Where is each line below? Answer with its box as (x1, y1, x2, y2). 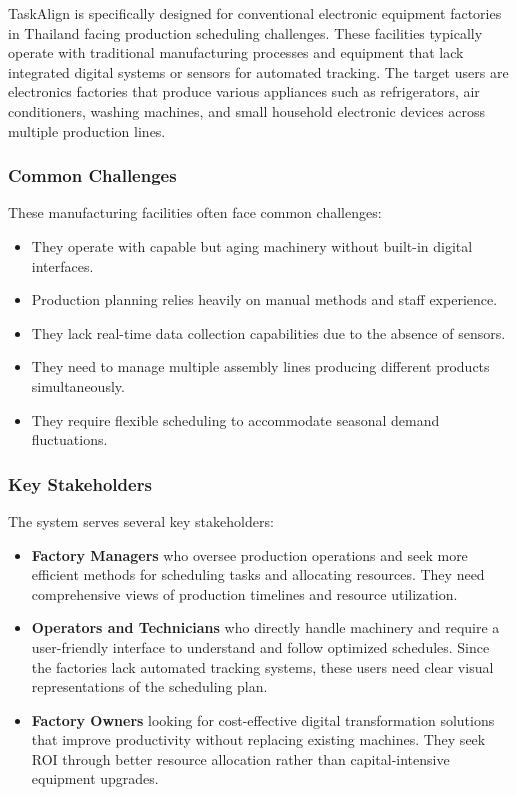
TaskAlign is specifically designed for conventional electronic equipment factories (8, 3, 502, 23)
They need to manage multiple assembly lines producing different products (31, 356, 490, 377)
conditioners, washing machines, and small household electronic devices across (8, 100, 486, 121)
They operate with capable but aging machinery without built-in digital (31, 235, 473, 256)
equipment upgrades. (31, 768, 159, 789)
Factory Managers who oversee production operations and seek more (31, 544, 468, 565)
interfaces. (31, 255, 94, 276)
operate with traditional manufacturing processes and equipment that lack (8, 42, 464, 63)
